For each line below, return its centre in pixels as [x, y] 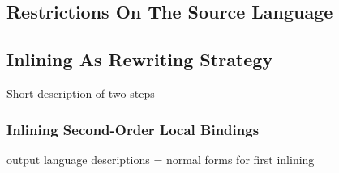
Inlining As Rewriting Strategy [140, 59]
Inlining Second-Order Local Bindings [133, 129]
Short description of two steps [81, 93]
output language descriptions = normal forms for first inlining [161, 159]
